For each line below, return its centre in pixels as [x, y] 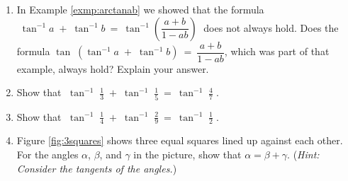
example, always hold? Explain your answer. [113, 68]
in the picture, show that [187, 154]
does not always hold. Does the [271, 27]
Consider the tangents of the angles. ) [97, 168]
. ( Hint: [303, 154]
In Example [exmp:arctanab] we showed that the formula [140, 9]
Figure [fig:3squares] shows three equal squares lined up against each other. [180, 140]
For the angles [47, 154]
